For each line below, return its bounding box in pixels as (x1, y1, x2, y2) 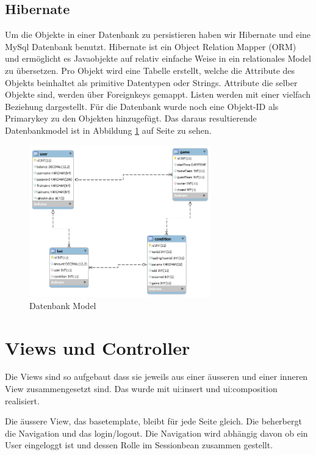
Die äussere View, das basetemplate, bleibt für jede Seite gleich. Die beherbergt (5, 415, 302, 428)
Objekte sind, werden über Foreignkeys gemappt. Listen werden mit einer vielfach (5, 88, 311, 101)
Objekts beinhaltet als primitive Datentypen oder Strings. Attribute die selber (5, 76, 298, 89)
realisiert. (5, 394, 40, 407)
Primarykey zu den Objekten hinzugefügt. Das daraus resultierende (5, 112, 257, 125)
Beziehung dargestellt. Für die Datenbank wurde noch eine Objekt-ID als (5, 100, 279, 112)
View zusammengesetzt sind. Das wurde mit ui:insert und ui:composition (5, 382, 278, 395)
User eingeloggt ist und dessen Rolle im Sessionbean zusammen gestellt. (5, 439, 273, 451)
